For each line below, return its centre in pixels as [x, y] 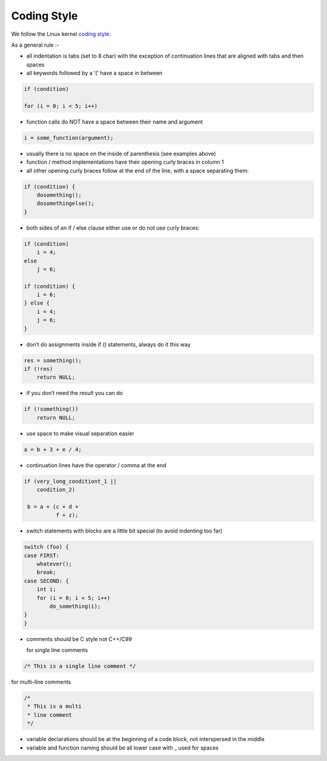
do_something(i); [75, 606]
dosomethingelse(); [66, 204]
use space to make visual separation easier [80, 433]
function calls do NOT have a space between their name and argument [114, 122]
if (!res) [38, 369]
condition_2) [56, 490]
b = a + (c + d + [53, 507]
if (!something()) [51, 409]
